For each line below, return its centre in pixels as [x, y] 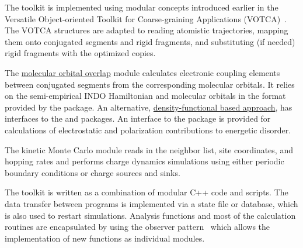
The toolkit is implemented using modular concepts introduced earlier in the [142, 7]
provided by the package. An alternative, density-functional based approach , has [149, 107]
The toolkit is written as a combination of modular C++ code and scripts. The [147, 192]
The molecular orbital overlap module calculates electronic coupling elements [142, 72]
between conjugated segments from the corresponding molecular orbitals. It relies [150, 84]
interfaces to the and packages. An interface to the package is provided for [138, 118]
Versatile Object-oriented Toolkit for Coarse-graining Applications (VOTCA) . [146, 18]
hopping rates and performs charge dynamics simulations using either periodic [144, 161]
